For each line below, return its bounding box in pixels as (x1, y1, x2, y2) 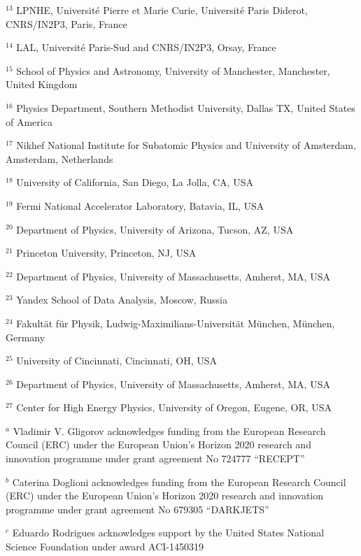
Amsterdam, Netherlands (6, 151, 113, 166)
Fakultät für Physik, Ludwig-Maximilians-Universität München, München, (16, 315, 335, 330)
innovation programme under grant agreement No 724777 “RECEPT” (6, 451, 305, 466)
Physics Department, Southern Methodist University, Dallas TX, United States (16, 100, 355, 115)
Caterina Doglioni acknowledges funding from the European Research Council (12, 474, 346, 489)
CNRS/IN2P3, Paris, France (6, 16, 127, 31)
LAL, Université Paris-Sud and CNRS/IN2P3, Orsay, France (16, 40, 276, 55)
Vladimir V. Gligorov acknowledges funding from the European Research (13, 423, 326, 438)
